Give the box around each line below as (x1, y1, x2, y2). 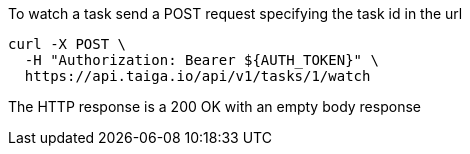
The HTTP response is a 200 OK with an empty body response (8, 98, 421, 115)
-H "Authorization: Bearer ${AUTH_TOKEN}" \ (24, 52, 379, 68)
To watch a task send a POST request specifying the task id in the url (8, 5, 463, 22)
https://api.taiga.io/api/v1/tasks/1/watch (24, 68, 371, 84)
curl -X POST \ (8, 36, 127, 52)
